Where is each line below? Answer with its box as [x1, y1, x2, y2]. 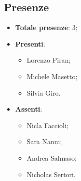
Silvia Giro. [27, 87, 61, 98]
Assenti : [15, 104, 42, 114]
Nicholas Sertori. [27, 169, 76, 179]
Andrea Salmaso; [27, 152, 77, 163]
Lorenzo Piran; [27, 55, 71, 65]
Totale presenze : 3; [15, 22, 78, 33]
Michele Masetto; [27, 71, 78, 81]
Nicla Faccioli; [27, 120, 68, 130]
